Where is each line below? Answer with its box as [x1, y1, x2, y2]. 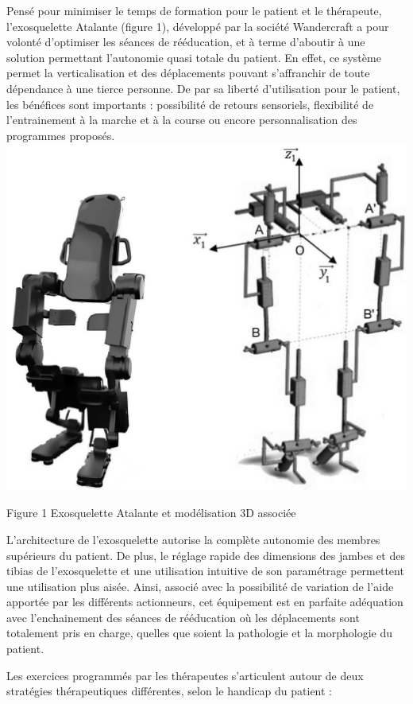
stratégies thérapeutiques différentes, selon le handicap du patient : [6, 683, 333, 699]
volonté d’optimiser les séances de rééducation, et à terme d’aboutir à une [6, 33, 365, 50]
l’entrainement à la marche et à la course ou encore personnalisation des [6, 111, 357, 128]
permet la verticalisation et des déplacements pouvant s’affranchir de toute [6, 64, 370, 81]
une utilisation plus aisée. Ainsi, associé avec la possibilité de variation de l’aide [6, 578, 394, 594]
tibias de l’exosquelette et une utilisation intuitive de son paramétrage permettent [6, 562, 404, 579]
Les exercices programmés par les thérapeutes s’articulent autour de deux [6, 667, 364, 683]
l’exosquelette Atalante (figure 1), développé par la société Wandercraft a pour [6, 18, 389, 34]
